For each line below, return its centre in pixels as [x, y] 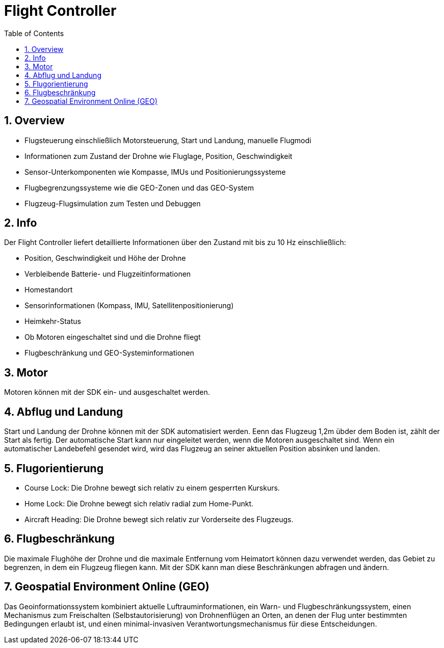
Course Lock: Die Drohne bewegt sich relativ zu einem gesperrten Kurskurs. [152, 488]
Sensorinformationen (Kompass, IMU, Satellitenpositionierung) [129, 306]
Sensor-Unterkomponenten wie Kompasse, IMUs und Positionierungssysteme [155, 172]
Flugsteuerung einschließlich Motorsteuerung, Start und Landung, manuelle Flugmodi [168, 140]
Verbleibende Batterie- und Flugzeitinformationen [108, 274]
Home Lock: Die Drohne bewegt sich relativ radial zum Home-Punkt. [139, 503]
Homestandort [49, 290]
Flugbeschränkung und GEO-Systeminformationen [109, 353]
